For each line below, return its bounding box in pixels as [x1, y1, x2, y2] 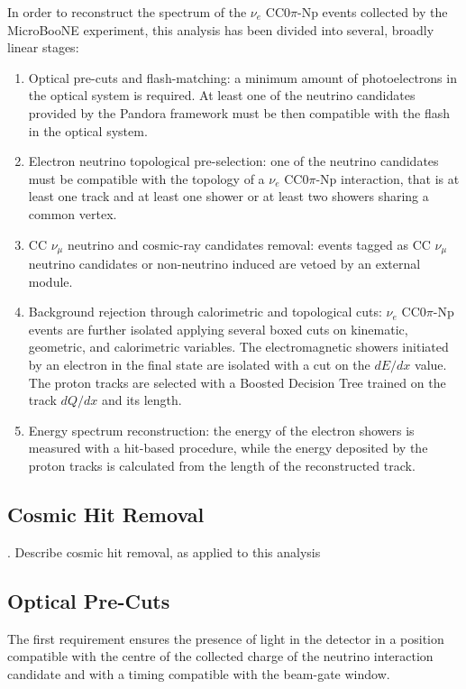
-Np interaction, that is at [315, 169, 460, 188]
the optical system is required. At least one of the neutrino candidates [28, 86, 416, 105]
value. [415, 354, 447, 373]
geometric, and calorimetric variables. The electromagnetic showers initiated [28, 337, 449, 356]
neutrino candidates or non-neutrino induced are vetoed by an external [28, 253, 421, 272]
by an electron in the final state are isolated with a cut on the [28, 354, 370, 373]
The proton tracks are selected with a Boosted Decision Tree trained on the [28, 372, 446, 391]
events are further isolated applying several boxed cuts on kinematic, [28, 319, 408, 338]
